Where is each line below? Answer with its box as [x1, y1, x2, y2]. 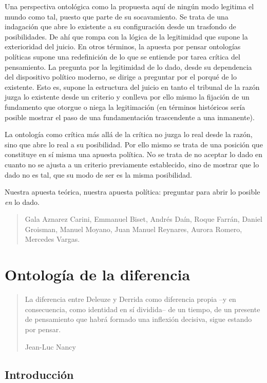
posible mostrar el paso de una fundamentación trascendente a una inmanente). [5, 111, 255, 122]
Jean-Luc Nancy [25, 341, 76, 352]
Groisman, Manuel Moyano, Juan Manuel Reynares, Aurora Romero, [25, 223, 242, 234]
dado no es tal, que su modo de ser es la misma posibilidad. [5, 169, 192, 180]
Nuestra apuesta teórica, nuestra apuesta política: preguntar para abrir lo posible [5, 186, 260, 197]
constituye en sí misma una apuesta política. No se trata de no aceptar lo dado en [5, 149, 263, 160]
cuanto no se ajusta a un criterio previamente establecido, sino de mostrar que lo [5, 159, 259, 169]
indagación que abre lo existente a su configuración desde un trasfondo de [5, 21, 236, 32]
